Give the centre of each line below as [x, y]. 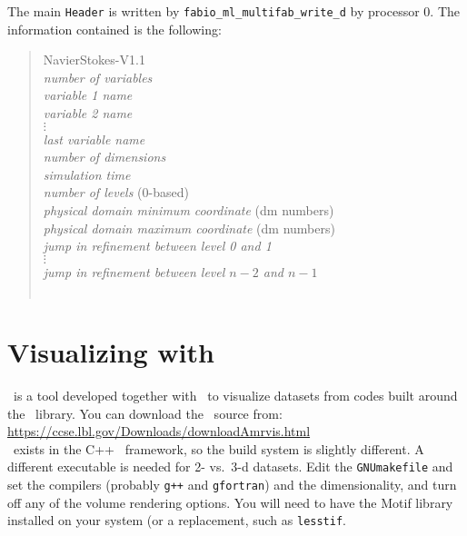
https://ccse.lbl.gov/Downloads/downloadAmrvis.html [159, 431]
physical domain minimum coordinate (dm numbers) [189, 210]
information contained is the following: [114, 29]
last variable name [94, 139]
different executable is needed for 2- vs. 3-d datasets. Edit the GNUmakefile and [230, 467]
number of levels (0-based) [116, 192]
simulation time [87, 174]
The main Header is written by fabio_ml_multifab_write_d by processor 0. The [234, 11]
